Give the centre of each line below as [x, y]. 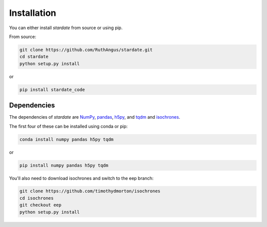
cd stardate [34, 57]
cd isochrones [37, 198]
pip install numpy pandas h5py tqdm [64, 165]
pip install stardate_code [52, 90]
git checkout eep [41, 205]
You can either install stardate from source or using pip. [66, 28]
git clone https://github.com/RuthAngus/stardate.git [86, 50]
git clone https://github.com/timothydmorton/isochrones [90, 191]
